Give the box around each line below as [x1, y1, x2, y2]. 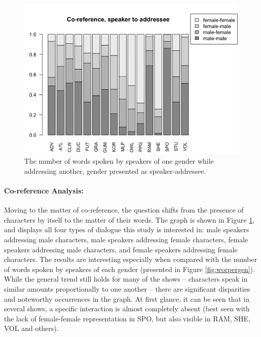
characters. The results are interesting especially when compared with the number [4, 254, 257, 264]
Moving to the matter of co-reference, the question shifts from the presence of [4, 205, 244, 215]
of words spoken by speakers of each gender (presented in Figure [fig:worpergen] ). [4, 263, 255, 274]
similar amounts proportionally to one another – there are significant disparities [4, 284, 250, 294]
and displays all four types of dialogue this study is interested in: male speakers [4, 224, 249, 235]
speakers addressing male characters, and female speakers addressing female [4, 244, 238, 254]
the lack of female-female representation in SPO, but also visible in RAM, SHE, [4, 313, 250, 323]
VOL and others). [4, 323, 59, 333]
